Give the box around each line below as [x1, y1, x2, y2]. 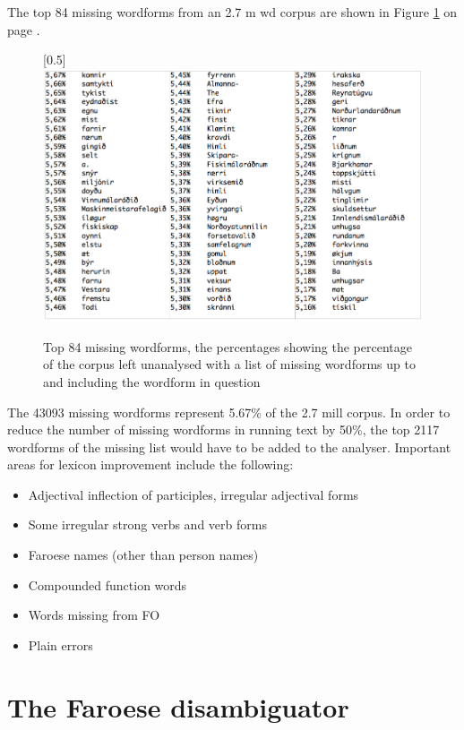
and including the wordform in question [43, 372, 261, 391]
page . [7, 20, 40, 39]
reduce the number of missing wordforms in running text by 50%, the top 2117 [7, 420, 440, 439]
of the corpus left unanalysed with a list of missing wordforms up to [43, 355, 416, 374]
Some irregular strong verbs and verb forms [28, 515, 267, 534]
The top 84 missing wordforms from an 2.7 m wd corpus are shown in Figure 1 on [7, 3, 458, 21]
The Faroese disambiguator [7, 688, 349, 725]
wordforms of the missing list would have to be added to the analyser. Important [7, 437, 451, 456]
